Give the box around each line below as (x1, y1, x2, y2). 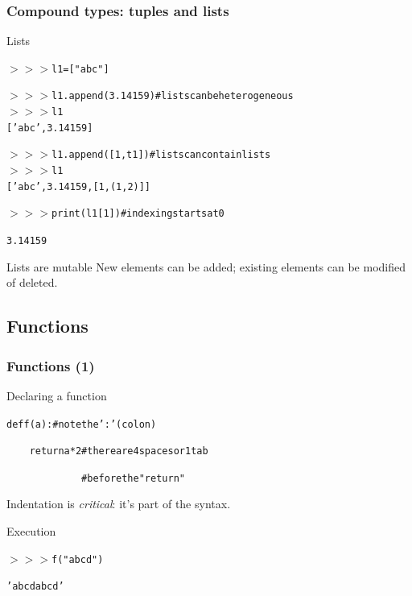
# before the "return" (81, 472, 185, 484)
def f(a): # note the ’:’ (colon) (6, 418, 157, 430)
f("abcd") (51, 553, 104, 565)
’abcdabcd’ (6, 581, 64, 593)
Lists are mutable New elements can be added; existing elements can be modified (6, 258, 406, 275)
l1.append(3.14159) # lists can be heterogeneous (51, 90, 294, 102)
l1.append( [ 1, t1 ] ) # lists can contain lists (51, 149, 271, 161)
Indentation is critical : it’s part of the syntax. (6, 495, 231, 512)
